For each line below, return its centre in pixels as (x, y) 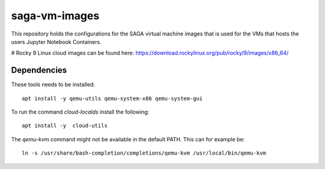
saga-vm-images (55, 16)
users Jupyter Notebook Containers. (56, 41)
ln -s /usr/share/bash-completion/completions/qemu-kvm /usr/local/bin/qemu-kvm (144, 153)
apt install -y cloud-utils (65, 126)
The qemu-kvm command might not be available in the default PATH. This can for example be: (128, 139)
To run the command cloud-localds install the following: (80, 112)
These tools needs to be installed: (53, 85)
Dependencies (39, 70)
